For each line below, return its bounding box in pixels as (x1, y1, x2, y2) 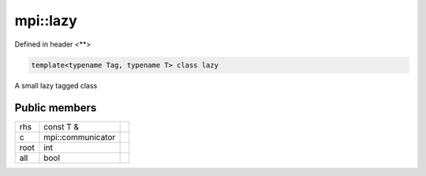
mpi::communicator (43, 132, 116, 143)
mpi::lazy (14, 12, 78, 29)
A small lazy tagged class (14, 81, 98, 90)
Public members (14, 101, 97, 114)
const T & (43, 122, 79, 133)
